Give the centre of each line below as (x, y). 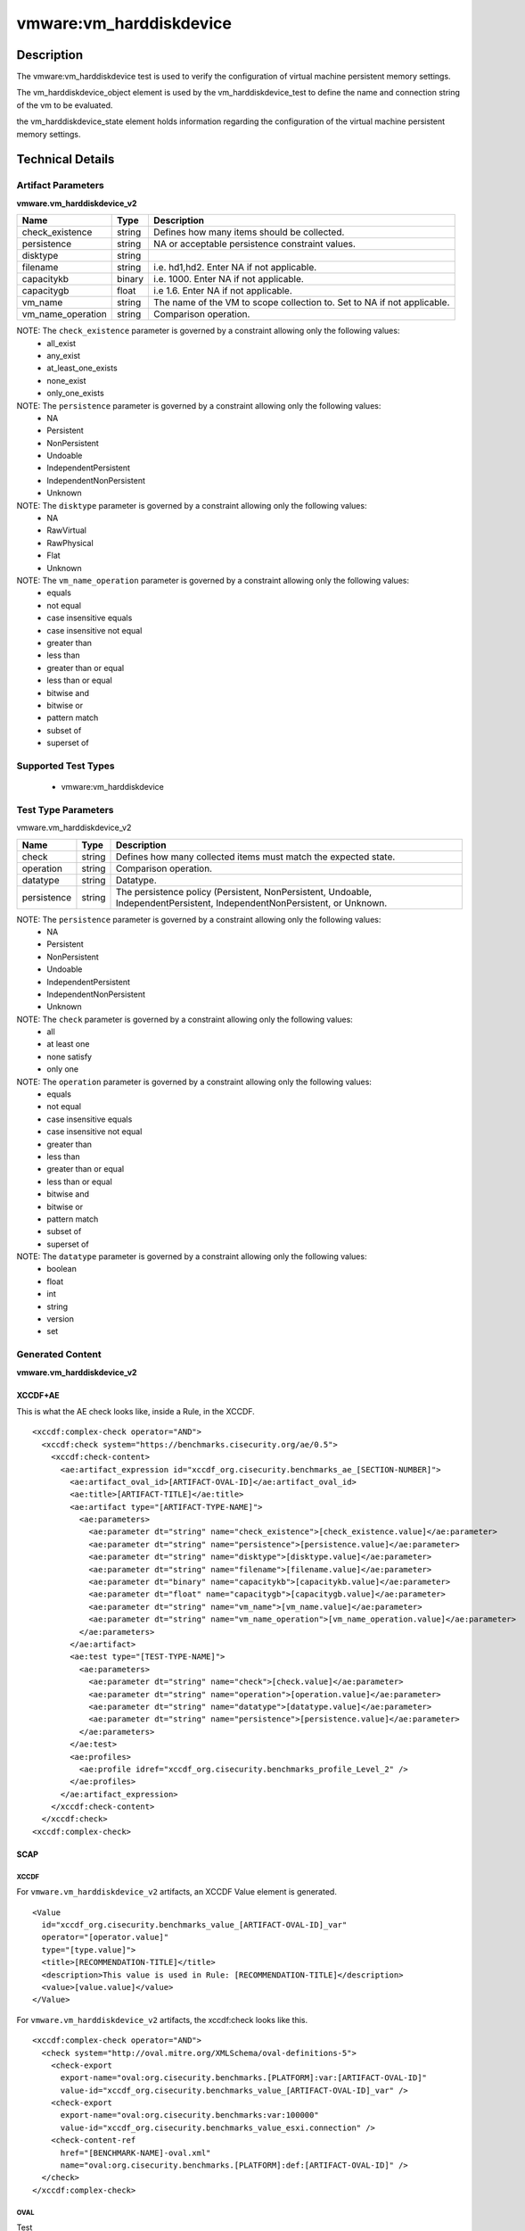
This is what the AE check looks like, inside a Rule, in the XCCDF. (136, 1411)
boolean (62, 1269)
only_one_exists (75, 394)
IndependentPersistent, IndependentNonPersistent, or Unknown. (251, 903)
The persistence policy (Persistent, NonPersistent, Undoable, (244, 892)
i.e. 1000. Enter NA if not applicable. (229, 279)
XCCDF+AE (38, 1395)
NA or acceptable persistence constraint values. (254, 244)
